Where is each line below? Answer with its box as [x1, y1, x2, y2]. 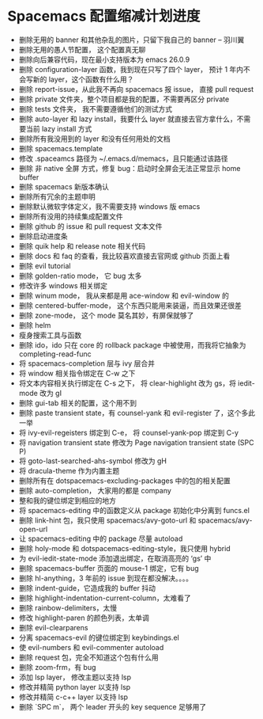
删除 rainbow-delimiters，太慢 [18, 603, 118, 612]
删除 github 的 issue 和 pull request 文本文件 [18, 221, 163, 230]
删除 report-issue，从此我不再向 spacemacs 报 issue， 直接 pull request [18, 84, 254, 93]
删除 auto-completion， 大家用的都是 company [18, 485, 171, 495]
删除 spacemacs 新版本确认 [18, 181, 110, 191]
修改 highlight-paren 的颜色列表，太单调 [18, 613, 149, 622]
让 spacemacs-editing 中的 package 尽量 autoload [18, 534, 183, 543]
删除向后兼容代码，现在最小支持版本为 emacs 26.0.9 [18, 55, 190, 64]
